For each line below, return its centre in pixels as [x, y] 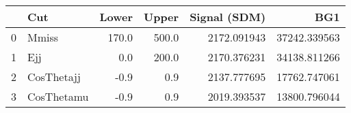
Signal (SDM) [228, 17]
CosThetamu [58, 96]
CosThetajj [54, 77]
